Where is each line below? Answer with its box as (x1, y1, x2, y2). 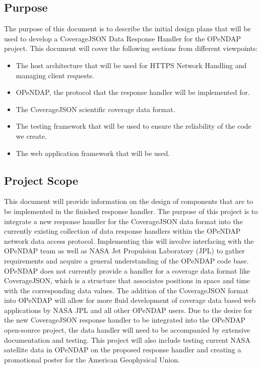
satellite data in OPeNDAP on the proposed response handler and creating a (4, 344, 241, 355)
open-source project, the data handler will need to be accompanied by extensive (4, 325, 250, 335)
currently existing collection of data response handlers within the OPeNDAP (4, 226, 241, 236)
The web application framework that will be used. (16, 147, 170, 158)
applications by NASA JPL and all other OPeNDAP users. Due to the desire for (4, 304, 252, 315)
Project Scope (4, 172, 79, 188)
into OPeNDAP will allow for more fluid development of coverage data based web (4, 295, 256, 305)
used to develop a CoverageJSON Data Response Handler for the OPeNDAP (4, 33, 241, 43)
